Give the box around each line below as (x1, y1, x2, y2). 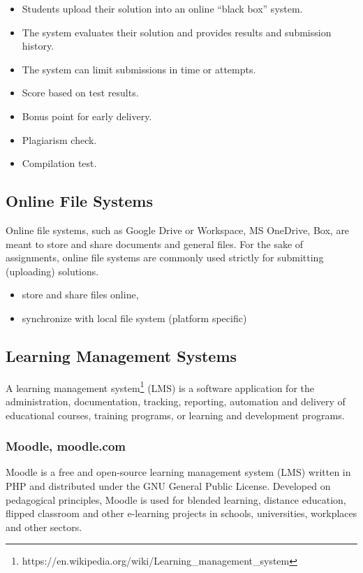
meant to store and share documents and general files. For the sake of (6, 236, 304, 251)
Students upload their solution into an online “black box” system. (22, 1, 303, 15)
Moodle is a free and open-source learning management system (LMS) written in (6, 465, 351, 479)
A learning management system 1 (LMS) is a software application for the (6, 378, 315, 395)
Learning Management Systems (6, 344, 237, 366)
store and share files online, (22, 287, 139, 302)
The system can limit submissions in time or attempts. (22, 61, 256, 76)
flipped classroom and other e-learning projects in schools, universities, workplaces (6, 506, 357, 521)
